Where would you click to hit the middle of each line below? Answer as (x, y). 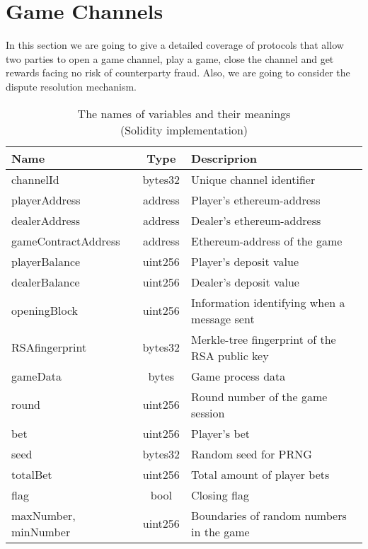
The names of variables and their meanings (184, 113)
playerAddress (46, 200)
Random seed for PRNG (252, 453)
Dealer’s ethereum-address (256, 220)
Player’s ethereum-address (256, 200)
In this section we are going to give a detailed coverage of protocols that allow (175, 45)
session (208, 412)
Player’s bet (221, 433)
